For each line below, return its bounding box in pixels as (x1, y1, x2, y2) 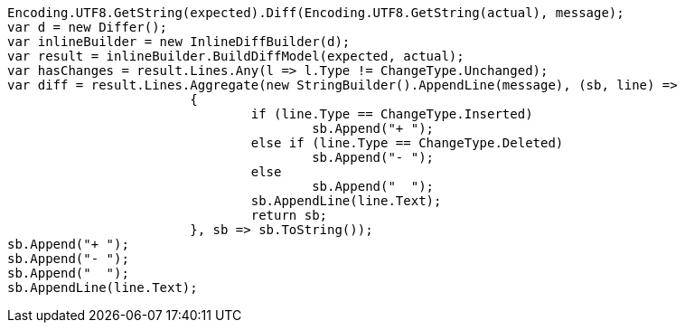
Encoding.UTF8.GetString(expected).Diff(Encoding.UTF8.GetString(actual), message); (7, 5, 624, 20)
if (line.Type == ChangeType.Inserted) (250, 107, 533, 121)
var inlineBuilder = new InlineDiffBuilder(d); (7, 34, 351, 49)
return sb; (250, 208, 328, 222)
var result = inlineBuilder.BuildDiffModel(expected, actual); (7, 49, 464, 63)
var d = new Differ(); (7, 20, 168, 34)
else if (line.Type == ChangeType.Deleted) (250, 136, 564, 150)
